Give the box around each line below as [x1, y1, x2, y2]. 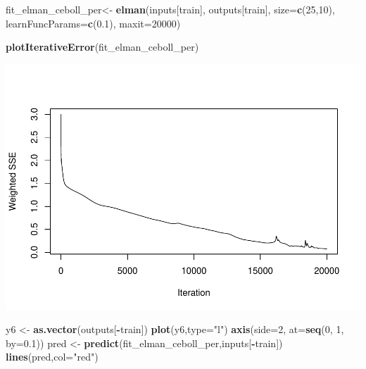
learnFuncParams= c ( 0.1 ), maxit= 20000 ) [6, 15, 181, 30]
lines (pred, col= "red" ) [6, 349, 99, 364]
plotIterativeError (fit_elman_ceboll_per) [6, 39, 199, 54]
